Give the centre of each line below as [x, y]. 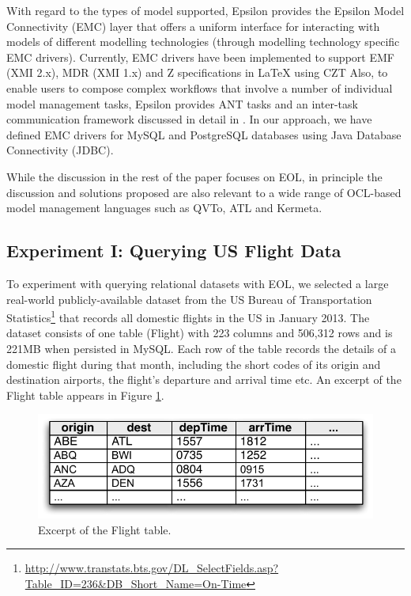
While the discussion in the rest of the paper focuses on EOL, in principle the [194, 176]
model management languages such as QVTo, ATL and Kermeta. [164, 208]
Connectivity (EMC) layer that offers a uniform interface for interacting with [193, 26]
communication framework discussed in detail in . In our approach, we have [189, 119]
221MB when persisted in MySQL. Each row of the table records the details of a [201, 348]
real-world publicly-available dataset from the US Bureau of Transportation [189, 299]
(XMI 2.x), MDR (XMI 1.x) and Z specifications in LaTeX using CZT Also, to [197, 72]
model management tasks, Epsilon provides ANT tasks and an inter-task [182, 103]
